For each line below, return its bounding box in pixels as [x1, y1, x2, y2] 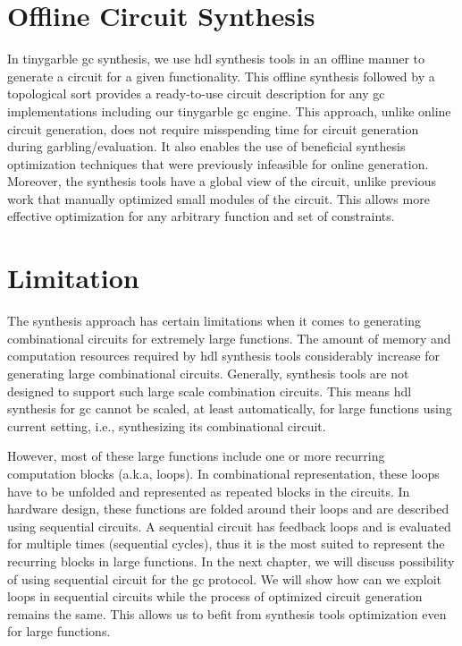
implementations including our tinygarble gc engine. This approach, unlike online [7, 101, 451, 120]
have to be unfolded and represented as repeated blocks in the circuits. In [7, 481, 410, 500]
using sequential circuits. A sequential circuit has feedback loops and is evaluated [7, 516, 451, 535]
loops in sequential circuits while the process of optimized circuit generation [7, 587, 423, 606]
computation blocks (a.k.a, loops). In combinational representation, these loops [7, 463, 440, 482]
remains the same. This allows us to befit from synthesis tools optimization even [7, 604, 447, 623]
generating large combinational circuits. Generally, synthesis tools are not [7, 363, 409, 382]
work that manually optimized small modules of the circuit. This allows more [7, 189, 430, 208]
